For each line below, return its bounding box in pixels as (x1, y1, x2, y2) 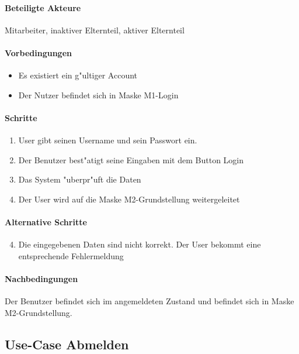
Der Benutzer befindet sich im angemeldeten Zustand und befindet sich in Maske (5, 295, 294, 307)
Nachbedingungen (5, 273, 78, 285)
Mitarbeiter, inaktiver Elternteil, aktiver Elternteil (5, 23, 185, 36)
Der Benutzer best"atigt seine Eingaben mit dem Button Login (18, 153, 244, 166)
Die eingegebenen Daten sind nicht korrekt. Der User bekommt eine (18, 238, 261, 250)
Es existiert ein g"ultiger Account (18, 69, 138, 81)
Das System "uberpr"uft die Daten (18, 173, 141, 185)
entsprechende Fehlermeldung (18, 249, 124, 262)
